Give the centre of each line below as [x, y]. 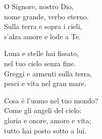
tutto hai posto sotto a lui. [45, 130]
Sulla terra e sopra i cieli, [43, 26]
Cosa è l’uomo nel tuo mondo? [51, 100]
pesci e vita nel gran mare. [45, 83]
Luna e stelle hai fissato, [42, 53]
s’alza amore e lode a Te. [42, 36]
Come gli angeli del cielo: [43, 110]
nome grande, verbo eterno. [46, 16]
